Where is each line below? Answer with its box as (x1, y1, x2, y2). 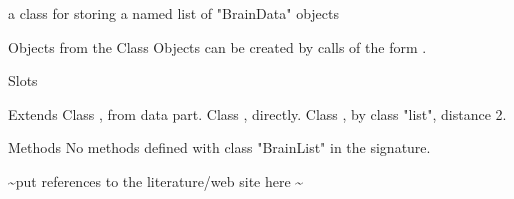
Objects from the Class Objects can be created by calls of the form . (8, 36, 427, 57)
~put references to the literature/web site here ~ (8, 170, 304, 191)
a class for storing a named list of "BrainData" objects (8, 3, 340, 23)
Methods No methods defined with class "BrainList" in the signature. (8, 137, 431, 158)
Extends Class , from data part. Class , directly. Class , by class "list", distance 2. (8, 103, 507, 124)
